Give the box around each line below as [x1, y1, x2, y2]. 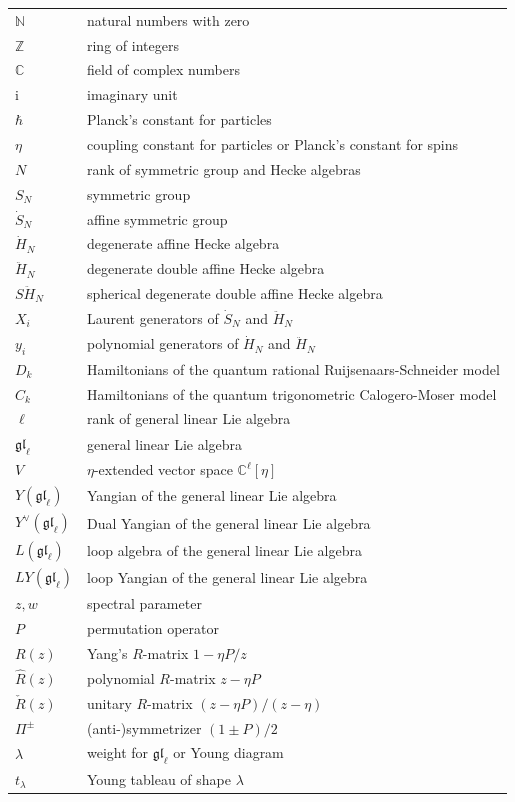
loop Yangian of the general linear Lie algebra [86, 567, 368, 588]
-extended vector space [93, 459, 233, 480]
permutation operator [86, 618, 219, 639]
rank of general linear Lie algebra [86, 408, 291, 429]
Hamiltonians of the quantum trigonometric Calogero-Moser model [86, 383, 497, 404]
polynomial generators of [86, 333, 239, 354]
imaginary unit [86, 84, 178, 105]
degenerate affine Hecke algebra [86, 233, 280, 254]
